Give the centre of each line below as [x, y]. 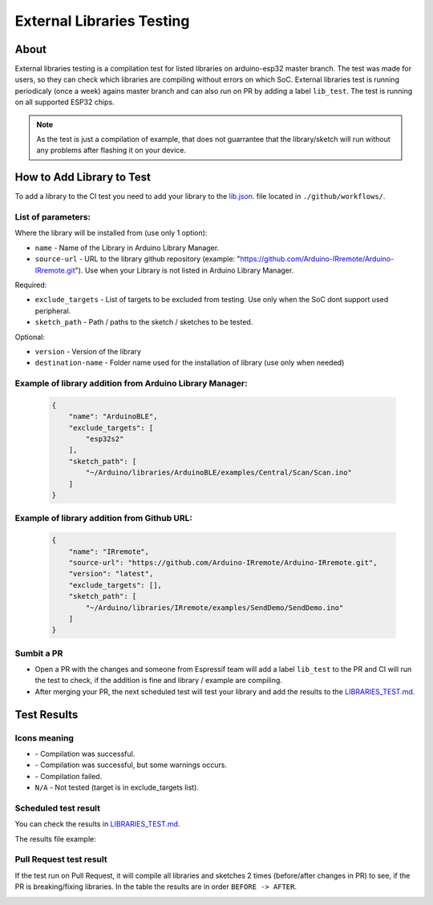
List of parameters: [53, 217]
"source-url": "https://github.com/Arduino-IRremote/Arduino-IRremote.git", [223, 562]
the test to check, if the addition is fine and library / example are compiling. [158, 681]
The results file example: [55, 838]
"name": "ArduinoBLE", [113, 416]
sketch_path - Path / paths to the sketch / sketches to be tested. [144, 322]
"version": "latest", [111, 574]
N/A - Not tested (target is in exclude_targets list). [117, 788]
